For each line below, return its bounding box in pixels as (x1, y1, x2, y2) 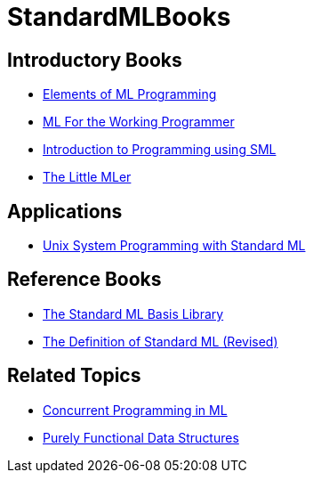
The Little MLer (43, 169, 132, 185)
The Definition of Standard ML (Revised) (43, 333, 278, 349)
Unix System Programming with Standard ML (43, 238, 306, 254)
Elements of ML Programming (43, 86, 217, 102)
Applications (7, 199, 123, 223)
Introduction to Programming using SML (43, 142, 277, 158)
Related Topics (7, 364, 141, 387)
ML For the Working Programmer (43, 114, 235, 130)
